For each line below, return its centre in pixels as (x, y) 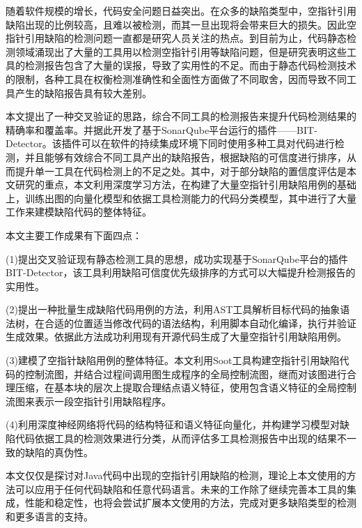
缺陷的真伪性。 (59, 452)
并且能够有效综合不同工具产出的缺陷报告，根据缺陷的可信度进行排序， (186, 157)
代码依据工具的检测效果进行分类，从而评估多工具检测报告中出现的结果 (176, 438)
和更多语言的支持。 (49, 516)
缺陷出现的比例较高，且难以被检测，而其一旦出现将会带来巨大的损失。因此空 (181, 24)
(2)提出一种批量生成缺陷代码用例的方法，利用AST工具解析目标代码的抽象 (173, 309)
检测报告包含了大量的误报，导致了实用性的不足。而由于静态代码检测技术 (190, 65)
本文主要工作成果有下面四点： (74, 235)
